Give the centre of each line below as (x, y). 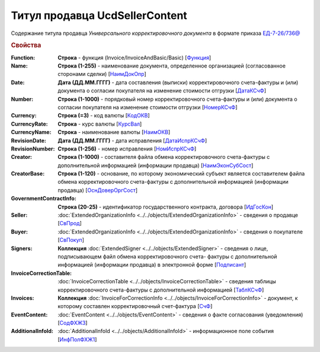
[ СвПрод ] (70, 223)
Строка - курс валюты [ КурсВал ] (100, 124)
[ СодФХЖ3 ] (73, 323)
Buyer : (19, 232)
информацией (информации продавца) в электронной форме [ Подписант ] (152, 265)
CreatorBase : (28, 174)
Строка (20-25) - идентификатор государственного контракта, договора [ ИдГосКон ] (166, 207)
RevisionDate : (29, 140)
